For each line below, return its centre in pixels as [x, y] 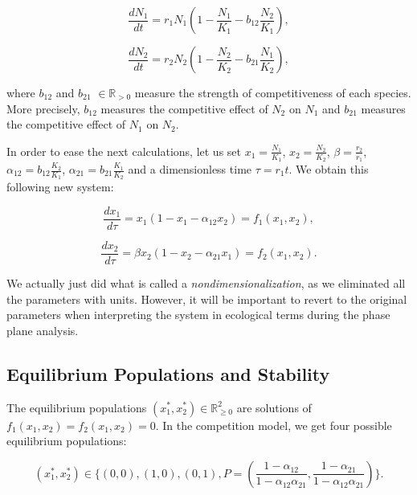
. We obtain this [329, 169]
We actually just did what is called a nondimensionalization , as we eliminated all [206, 282]
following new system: [60, 187]
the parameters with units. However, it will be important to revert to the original [207, 299]
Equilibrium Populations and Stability [168, 373]
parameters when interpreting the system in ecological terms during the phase [198, 315]
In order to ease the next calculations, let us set [124, 151]
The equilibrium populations [77, 407]
